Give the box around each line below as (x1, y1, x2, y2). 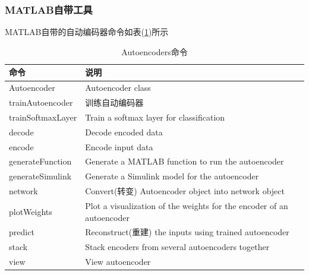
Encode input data (85, 140, 153, 153)
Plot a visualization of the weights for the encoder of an (85, 200, 288, 211)
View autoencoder (85, 255, 151, 268)
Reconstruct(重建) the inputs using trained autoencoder (85, 226, 289, 238)
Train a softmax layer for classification (85, 110, 225, 123)
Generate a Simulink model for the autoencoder (85, 170, 259, 182)
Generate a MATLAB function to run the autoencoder (85, 155, 284, 167)
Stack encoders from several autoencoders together (85, 241, 270, 253)
